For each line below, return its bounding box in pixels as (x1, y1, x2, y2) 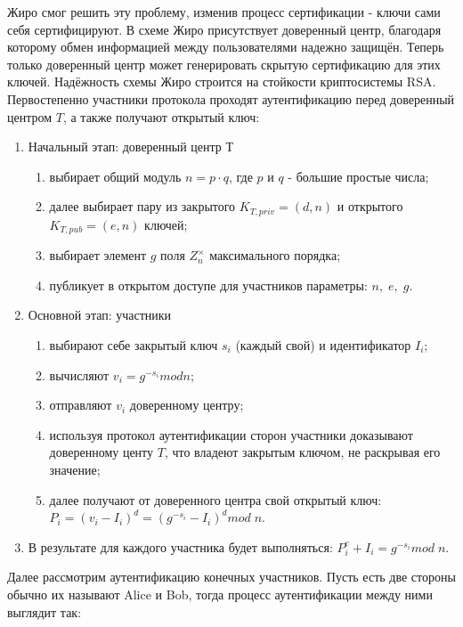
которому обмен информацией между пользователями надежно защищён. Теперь (7, 37, 444, 56)
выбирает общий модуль (49, 167, 182, 185)
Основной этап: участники (28, 305, 172, 324)
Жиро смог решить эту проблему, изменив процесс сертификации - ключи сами (7, 3, 441, 20)
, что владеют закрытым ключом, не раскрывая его (164, 443, 441, 461)
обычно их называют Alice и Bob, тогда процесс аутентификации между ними (7, 584, 433, 603)
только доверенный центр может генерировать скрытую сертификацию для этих (7, 54, 441, 73)
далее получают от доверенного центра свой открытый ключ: (49, 490, 382, 509)
